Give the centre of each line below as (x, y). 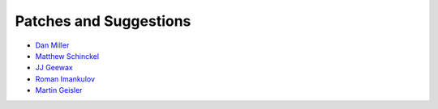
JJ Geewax (54, 68)
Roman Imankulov (65, 79)
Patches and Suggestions (103, 21)
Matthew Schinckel (67, 56)
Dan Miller (52, 45)
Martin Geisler (59, 90)
